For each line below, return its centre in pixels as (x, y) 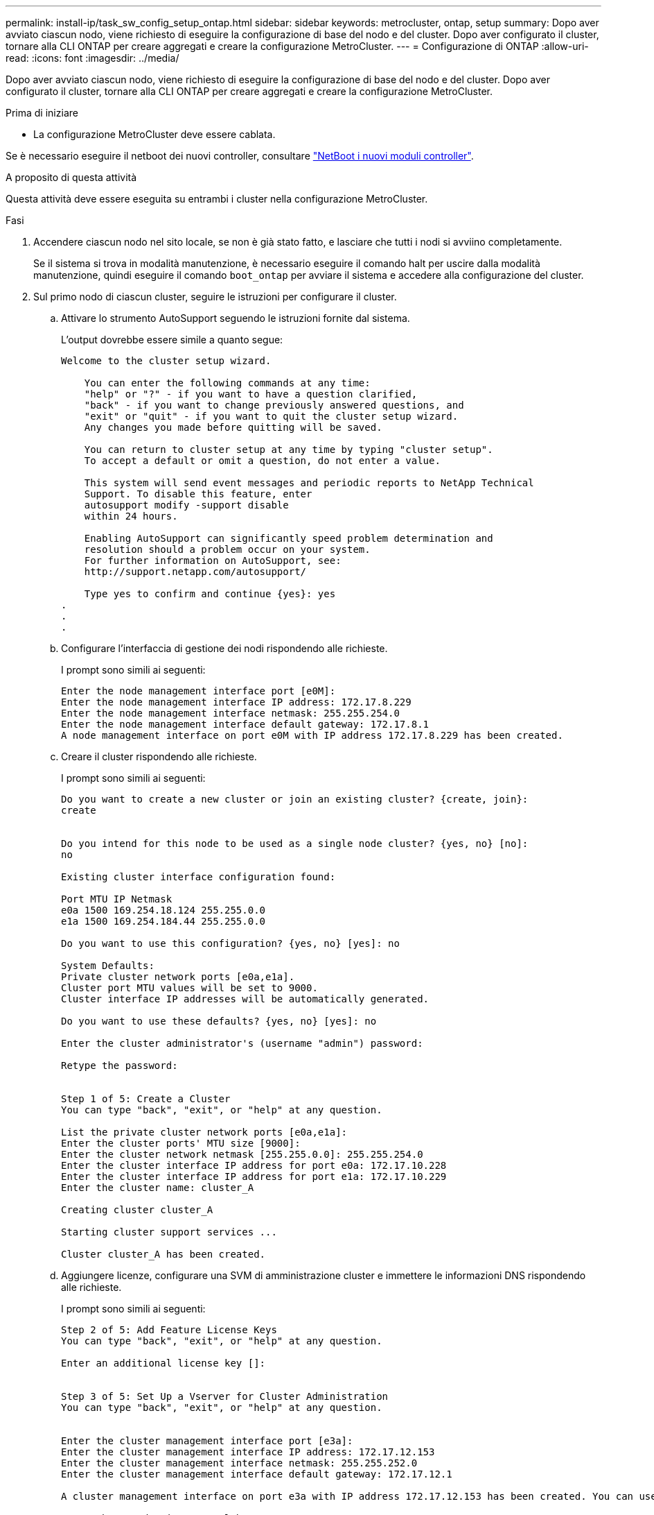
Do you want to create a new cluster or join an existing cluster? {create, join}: (295, 799)
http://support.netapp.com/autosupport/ (195, 572)
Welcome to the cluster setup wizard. (166, 361)
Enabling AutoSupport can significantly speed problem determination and (289, 538)
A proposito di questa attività (71, 177)
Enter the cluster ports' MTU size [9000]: (181, 1143)
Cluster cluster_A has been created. (163, 1254)
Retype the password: (120, 1065)
